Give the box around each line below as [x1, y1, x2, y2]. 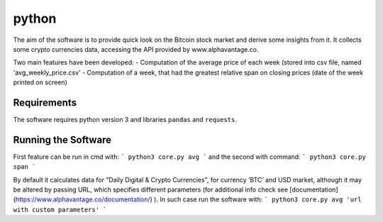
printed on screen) [13, 78, 67, 87]
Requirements [13, 96, 77, 109]
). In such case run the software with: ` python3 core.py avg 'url [153, 195, 362, 204]
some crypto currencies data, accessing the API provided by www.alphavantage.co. [13, 45, 259, 53]
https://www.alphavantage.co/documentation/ [15, 195, 150, 204]
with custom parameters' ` [13, 206, 107, 213]
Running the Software [13, 133, 112, 145]
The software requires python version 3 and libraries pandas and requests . [13, 116, 238, 124]
